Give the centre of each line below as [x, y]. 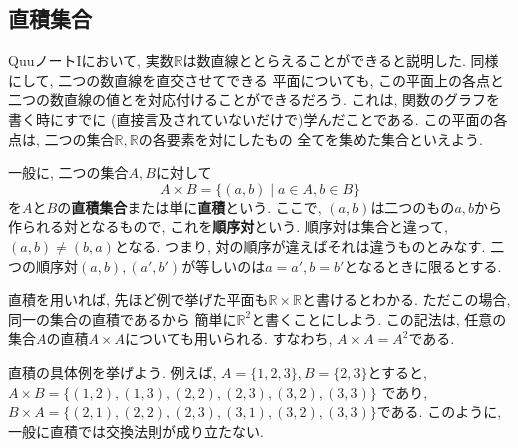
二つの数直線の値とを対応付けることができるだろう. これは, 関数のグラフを [254, 99]
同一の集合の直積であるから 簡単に [122, 318]
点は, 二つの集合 [61, 138]
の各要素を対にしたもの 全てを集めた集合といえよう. [310, 138]
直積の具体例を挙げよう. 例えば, [112, 371]
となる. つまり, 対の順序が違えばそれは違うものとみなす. [300, 245]
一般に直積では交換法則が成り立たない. [136, 430]
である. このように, [439, 411]
